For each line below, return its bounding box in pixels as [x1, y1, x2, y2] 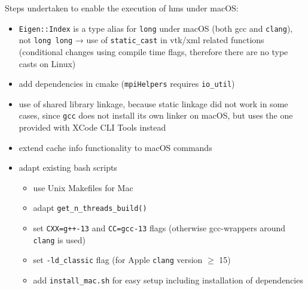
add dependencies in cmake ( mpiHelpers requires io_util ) [19, 77, 235, 90]
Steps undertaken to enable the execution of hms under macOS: [5, 2, 239, 14]
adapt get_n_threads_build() [33, 201, 147, 214]
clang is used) [33, 233, 86, 246]
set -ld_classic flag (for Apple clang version [33, 253, 203, 266]
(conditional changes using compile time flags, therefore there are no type [19, 45, 288, 58]
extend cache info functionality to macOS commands [19, 141, 212, 153]
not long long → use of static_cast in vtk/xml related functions [19, 34, 264, 46]
